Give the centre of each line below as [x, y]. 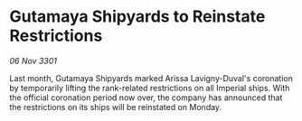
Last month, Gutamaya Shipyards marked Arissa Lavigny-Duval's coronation [151, 78]
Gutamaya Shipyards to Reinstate [137, 17]
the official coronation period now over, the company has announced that [146, 98]
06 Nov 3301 [33, 60]
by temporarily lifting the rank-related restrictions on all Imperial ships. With [150, 88]
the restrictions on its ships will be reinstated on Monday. [116, 107]
